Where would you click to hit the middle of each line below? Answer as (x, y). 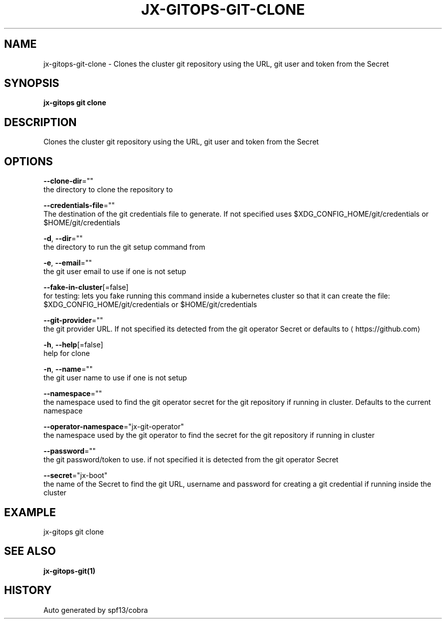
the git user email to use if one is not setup (115, 272)
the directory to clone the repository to (108, 190)
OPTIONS (29, 161)
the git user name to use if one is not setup (115, 378)
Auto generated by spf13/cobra (96, 610)
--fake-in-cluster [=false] (86, 287)
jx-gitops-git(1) (69, 571)
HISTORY (28, 590)
